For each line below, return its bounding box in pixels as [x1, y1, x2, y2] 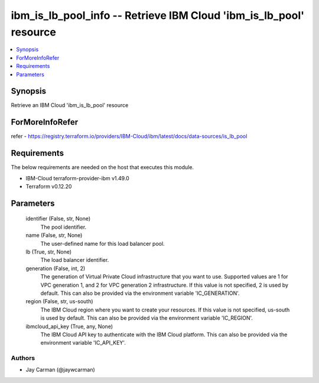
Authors [11, 354, 35, 362]
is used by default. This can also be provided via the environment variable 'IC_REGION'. [40, 314, 253, 322]
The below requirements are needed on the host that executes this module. [11, 164, 194, 171]
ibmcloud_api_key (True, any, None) [25, 323, 113, 330]
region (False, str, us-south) [25, 298, 94, 305]
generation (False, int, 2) [25, 265, 86, 272]
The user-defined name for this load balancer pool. [40, 240, 165, 247]
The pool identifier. [40, 223, 87, 231]
